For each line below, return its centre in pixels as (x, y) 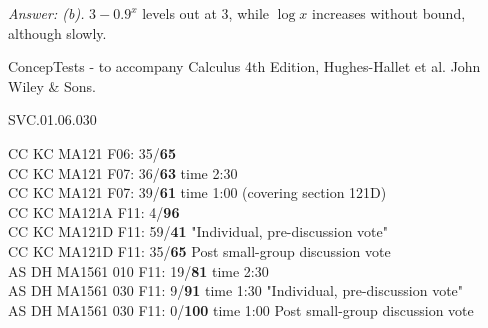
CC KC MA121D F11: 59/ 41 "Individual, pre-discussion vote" (198, 231)
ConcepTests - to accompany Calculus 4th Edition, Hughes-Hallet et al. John (244, 66)
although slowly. (57, 32)
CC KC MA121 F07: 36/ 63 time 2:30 (123, 172)
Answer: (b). (46, 13)
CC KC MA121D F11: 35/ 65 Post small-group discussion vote (199, 250)
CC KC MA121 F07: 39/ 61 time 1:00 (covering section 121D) (197, 192)
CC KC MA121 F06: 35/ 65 (92, 152)
